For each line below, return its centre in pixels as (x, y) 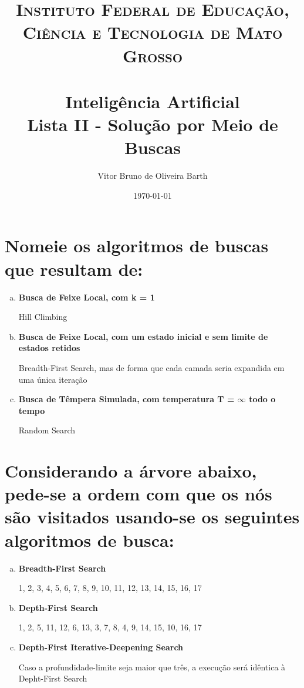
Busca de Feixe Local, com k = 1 (87, 297)
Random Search (47, 430)
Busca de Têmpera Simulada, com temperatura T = (126, 399)
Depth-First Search (58, 607)
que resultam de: (74, 268)
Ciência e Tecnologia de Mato (153, 32)
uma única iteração (53, 379)
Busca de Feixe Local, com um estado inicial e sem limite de (143, 336)
